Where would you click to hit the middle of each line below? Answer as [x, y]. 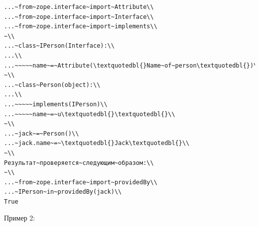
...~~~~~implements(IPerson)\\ [56, 104]
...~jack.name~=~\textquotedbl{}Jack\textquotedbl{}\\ [97, 143]
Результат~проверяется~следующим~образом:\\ [79, 163]
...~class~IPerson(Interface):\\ [59, 46]
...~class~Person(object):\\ [52, 85]
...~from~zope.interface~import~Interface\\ [79, 17]
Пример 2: [20, 218]
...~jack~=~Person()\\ [42, 133]
